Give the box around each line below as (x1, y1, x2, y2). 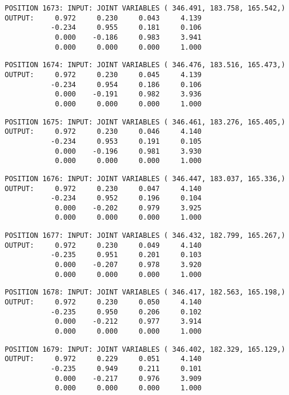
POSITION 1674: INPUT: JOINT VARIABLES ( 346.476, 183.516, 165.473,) (5, 61, 285, 70)
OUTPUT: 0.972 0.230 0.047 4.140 (5, 184, 202, 193)
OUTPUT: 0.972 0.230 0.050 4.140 (5, 298, 202, 307)
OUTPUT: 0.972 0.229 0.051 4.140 (5, 355, 202, 363)
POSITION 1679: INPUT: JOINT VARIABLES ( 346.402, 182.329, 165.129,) (5, 345, 285, 354)
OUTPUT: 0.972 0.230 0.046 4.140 (5, 127, 202, 136)
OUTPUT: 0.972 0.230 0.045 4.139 (5, 70, 202, 79)
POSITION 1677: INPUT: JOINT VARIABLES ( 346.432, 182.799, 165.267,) (5, 231, 285, 240)
